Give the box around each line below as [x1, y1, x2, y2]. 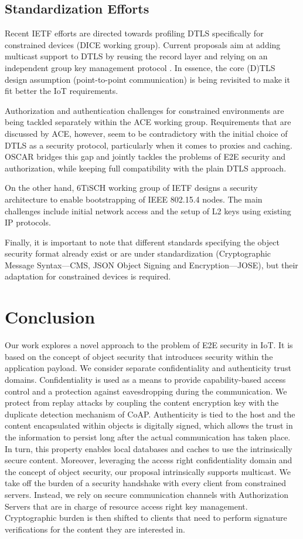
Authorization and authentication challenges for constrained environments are [5, 104, 284, 116]
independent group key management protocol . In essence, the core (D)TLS [5, 61, 275, 73]
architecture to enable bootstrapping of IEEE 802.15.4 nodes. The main [5, 193, 263, 205]
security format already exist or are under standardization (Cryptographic [5, 247, 271, 260]
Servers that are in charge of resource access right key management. [5, 500, 248, 512]
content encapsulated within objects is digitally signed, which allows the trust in [5, 419, 293, 432]
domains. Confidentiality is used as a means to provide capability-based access [5, 373, 286, 385]
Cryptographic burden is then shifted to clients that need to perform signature [5, 511, 287, 524]
